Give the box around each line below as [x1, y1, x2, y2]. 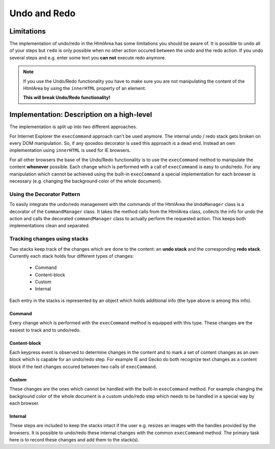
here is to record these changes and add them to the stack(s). [9, 437, 140, 443]
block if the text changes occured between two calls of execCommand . [9, 364, 157, 370]
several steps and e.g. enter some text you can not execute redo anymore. [9, 54, 166, 61]
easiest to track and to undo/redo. [9, 327, 81, 333]
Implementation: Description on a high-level [9, 110, 152, 119]
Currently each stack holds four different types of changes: [9, 253, 134, 259]
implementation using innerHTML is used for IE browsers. [9, 147, 131, 154]
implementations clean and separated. [9, 223, 90, 229]
